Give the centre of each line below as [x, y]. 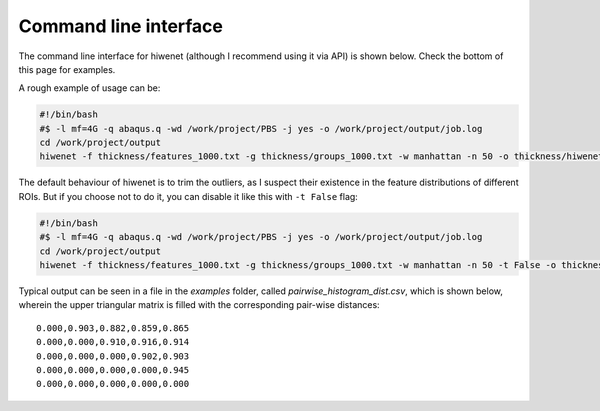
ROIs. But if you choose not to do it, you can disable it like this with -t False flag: [188, 196]
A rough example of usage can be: [89, 88]
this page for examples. [67, 69]
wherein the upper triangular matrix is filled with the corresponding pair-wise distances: [199, 305]
